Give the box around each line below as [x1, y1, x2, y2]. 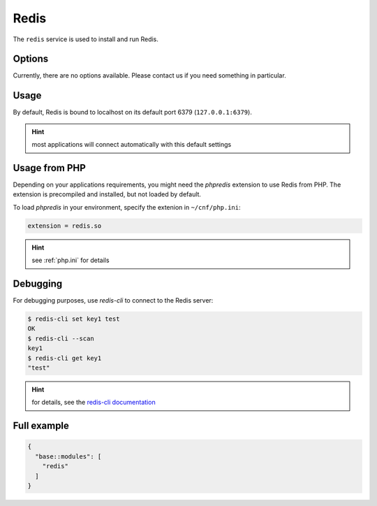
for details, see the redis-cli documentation [31, 398, 156, 407]
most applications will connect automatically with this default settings [31, 140, 232, 149]
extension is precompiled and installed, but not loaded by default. [13, 190, 202, 198]
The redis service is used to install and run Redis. [13, 35, 158, 43]
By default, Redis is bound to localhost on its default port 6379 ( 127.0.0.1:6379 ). [13, 108, 253, 117]
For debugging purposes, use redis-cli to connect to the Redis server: [13, 296, 214, 305]
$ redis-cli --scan [27, 334, 94, 342]
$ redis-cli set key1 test [27, 315, 120, 323]
